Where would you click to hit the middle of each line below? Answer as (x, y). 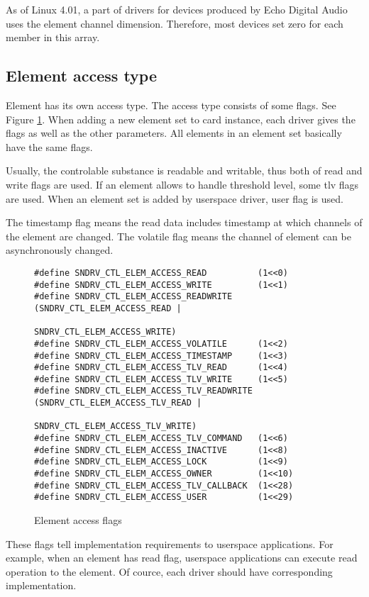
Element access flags (78, 520)
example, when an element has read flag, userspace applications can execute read (182, 558)
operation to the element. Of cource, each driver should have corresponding (169, 571)
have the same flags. (49, 146)
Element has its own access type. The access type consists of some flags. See (171, 105)
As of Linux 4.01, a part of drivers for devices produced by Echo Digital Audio (177, 9)
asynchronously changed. (60, 250)
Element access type (82, 76)
